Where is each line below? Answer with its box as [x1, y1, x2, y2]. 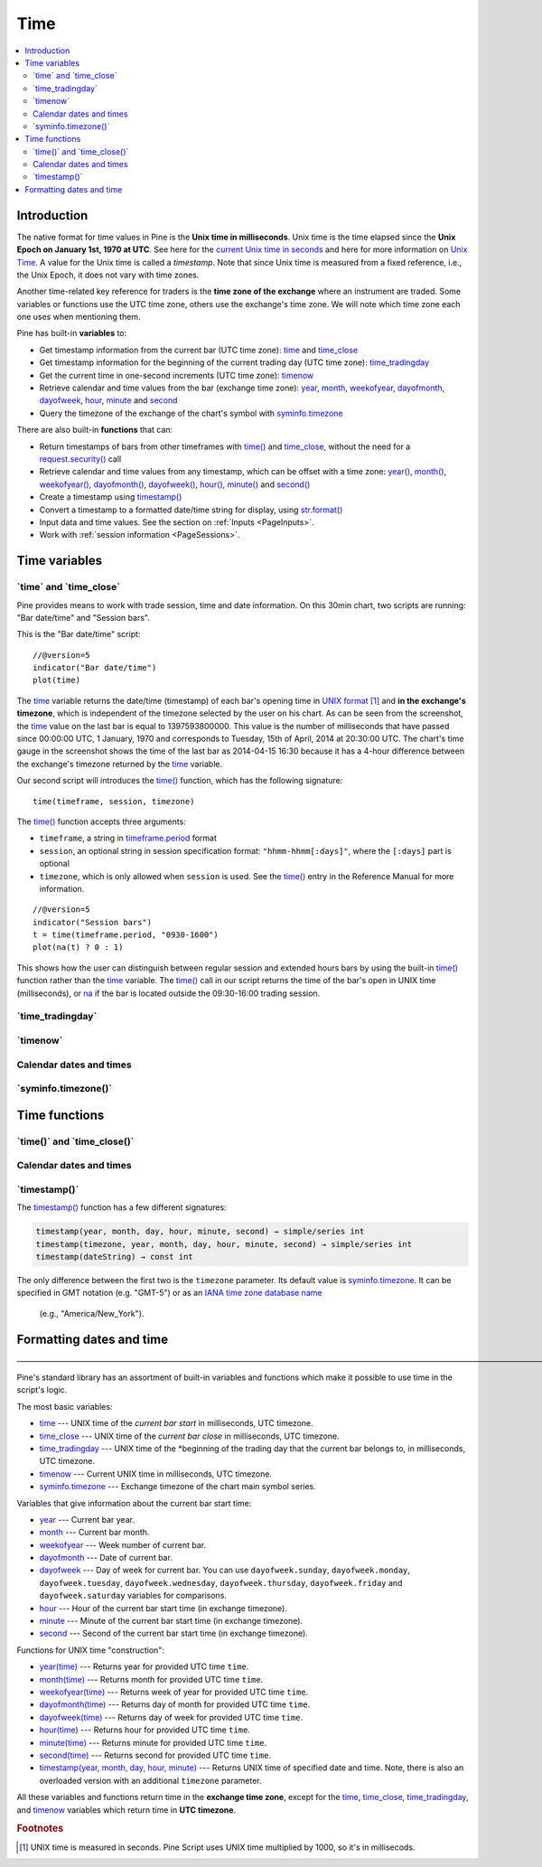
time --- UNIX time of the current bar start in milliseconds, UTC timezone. [39, 1418, 313, 1429]
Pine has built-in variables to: [16, 328, 127, 339]
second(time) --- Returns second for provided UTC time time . [39, 1750, 271, 1760]
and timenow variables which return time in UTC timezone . [16, 1804, 237, 1815]
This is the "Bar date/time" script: [16, 629, 141, 640]
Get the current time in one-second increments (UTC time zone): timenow [39, 370, 314, 380]
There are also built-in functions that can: [16, 425, 173, 436]
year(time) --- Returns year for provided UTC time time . [39, 1661, 249, 1672]
